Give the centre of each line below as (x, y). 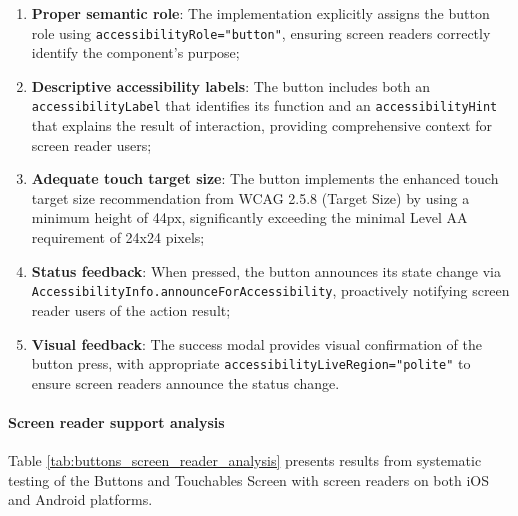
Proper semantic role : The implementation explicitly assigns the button (260, 13)
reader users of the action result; (131, 309)
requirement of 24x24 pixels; (118, 237)
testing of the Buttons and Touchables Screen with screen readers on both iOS (249, 479)
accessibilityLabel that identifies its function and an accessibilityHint (264, 105)
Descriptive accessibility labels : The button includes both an (231, 85)
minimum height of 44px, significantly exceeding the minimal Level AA (249, 217)
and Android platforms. (80, 499)
